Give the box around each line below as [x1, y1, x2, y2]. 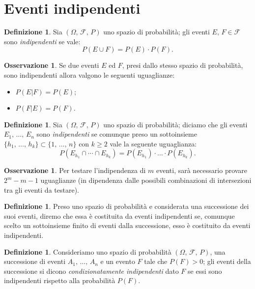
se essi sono [188, 265, 222, 276]
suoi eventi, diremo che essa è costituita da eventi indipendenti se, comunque [4, 210, 235, 221]
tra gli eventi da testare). [4, 184, 79, 195]
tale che [144, 256, 168, 266]
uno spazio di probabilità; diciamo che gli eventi [103, 119, 248, 129]
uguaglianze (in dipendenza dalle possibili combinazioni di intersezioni [40, 175, 252, 185]
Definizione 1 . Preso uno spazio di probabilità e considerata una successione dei [4, 201, 249, 211]
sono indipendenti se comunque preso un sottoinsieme [36, 129, 197, 139]
